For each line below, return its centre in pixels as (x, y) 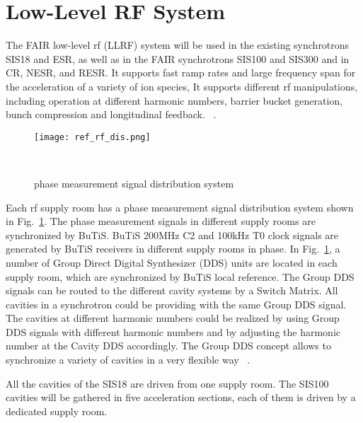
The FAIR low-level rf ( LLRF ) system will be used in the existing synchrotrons (178, 45)
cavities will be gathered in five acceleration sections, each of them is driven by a (181, 397)
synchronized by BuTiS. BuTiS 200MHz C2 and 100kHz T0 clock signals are (172, 234)
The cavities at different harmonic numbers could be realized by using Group (173, 318)
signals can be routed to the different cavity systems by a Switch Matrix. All (172, 290)
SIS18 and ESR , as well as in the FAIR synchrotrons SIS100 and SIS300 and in (178, 58)
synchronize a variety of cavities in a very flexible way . (128, 360)
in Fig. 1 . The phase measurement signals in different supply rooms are (161, 221)
